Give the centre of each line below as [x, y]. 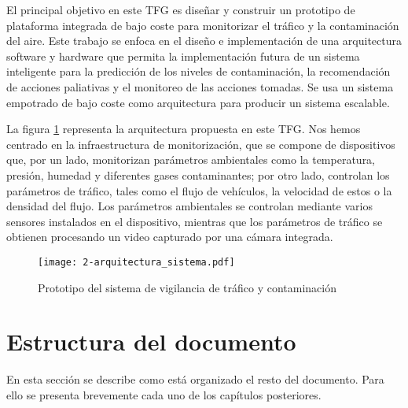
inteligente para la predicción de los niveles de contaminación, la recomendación [198, 71]
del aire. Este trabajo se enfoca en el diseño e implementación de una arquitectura [204, 41]
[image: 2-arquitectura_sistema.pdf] [136, 262]
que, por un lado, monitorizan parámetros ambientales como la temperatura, [191, 159]
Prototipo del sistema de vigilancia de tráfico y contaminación [187, 287]
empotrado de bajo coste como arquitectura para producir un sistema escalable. [198, 102]
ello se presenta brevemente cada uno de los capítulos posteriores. [164, 394]
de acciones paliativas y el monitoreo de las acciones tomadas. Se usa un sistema [200, 86]
